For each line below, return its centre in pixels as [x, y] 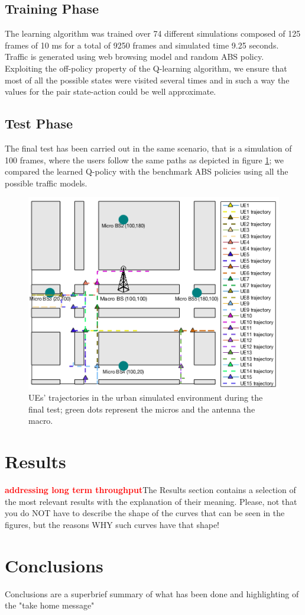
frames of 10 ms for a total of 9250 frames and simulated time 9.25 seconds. [142, 45]
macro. [41, 421]
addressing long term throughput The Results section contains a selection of [150, 490]
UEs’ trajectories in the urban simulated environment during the [146, 397]
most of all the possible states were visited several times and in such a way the [147, 80]
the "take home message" [50, 605]
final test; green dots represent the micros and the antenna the [142, 409]
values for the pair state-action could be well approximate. [111, 91]
